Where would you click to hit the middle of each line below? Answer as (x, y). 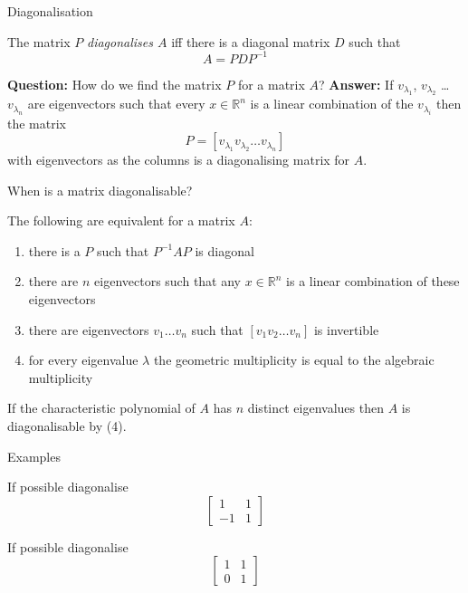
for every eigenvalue (83, 360)
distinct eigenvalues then (315, 408)
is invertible (346, 329)
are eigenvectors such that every (116, 104)
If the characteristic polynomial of (101, 408)
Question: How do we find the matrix (115, 84)
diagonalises (119, 41)
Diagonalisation (50, 11)
